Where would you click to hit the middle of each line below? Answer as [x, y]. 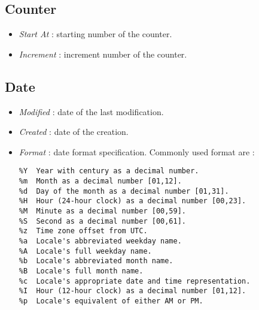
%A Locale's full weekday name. [85, 251]
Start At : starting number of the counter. [95, 34]
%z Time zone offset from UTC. [83, 231]
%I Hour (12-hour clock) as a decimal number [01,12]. [132, 291]
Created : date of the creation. [74, 132]
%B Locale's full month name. [81, 271]
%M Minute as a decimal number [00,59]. [102, 211]
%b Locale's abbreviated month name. [96, 261]
